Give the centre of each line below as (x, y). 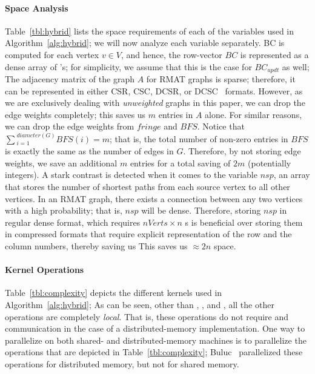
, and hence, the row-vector (171, 54)
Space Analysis (37, 8)
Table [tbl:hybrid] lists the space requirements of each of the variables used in (150, 31)
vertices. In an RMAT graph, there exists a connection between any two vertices (154, 198)
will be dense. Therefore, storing (201, 210)
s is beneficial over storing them (244, 222)
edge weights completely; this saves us (75, 114)
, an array (292, 175)
